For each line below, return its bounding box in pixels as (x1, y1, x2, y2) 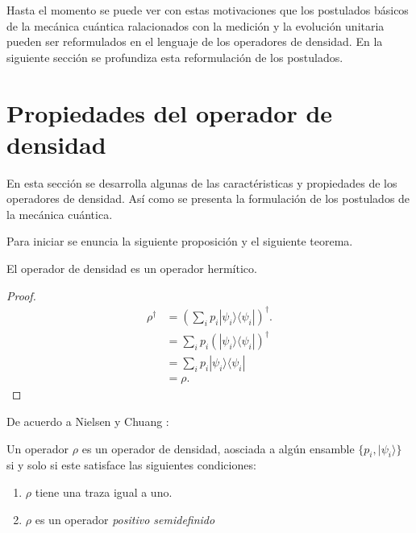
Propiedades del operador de (6, 96, 333, 129)
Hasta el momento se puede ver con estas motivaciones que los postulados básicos (6, 2, 409, 18)
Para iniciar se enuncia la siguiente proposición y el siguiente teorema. (6, 233, 353, 250)
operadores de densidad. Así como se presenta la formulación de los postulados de (6, 190, 410, 207)
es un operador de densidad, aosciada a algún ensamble (81, 440, 355, 457)
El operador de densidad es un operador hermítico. (6, 260, 257, 277)
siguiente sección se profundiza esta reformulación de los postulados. (6, 48, 343, 65)
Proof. (6, 287, 36, 304)
